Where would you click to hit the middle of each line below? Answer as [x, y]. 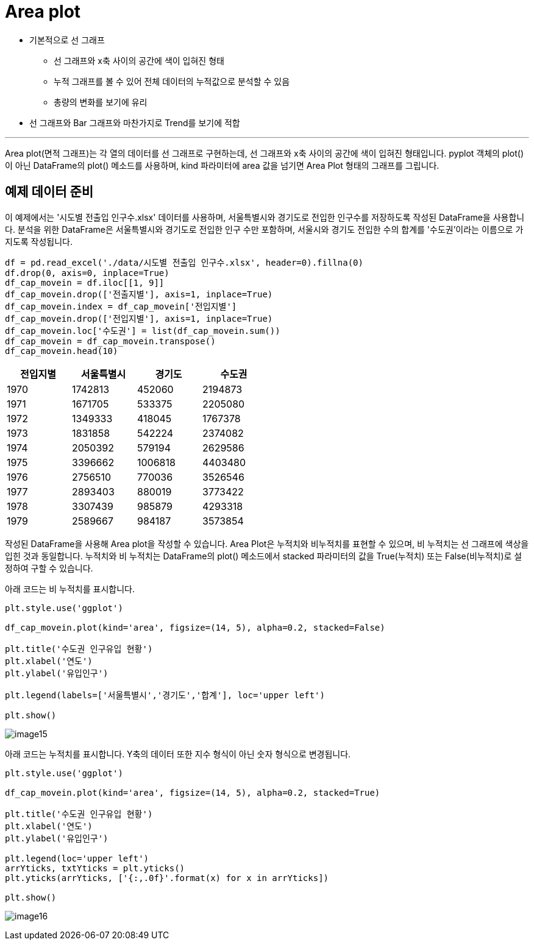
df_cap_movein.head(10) [62, 351]
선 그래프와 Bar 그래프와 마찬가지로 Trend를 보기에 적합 [135, 122]
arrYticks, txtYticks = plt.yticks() [95, 868]
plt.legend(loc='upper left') [77, 858]
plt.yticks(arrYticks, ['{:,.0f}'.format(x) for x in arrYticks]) [167, 878]
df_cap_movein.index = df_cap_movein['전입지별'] [121, 306]
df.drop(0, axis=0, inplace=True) [87, 273]
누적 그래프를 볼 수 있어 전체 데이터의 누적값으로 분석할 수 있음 [172, 81]
